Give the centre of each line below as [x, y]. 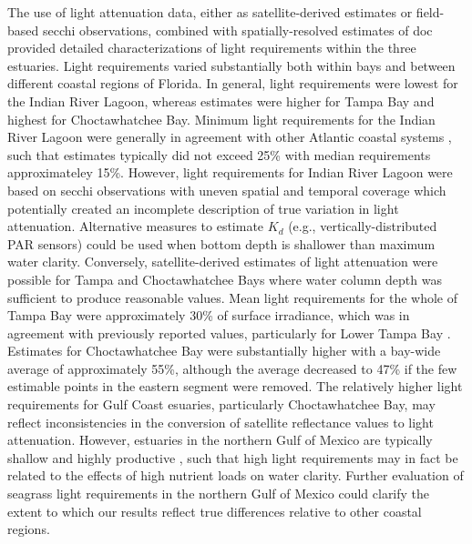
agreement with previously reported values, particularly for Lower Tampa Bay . [229, 332]
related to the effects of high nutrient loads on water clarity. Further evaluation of [236, 475]
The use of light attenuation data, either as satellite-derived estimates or [210, 12]
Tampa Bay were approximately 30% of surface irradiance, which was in [209, 315]
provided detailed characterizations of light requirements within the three [212, 48]
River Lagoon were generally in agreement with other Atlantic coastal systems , [230, 137]
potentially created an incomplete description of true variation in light [203, 208]
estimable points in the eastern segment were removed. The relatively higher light [235, 386]
